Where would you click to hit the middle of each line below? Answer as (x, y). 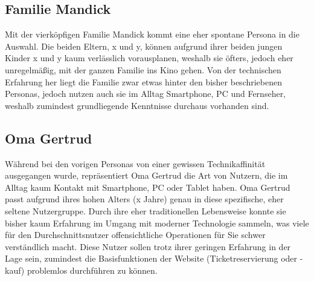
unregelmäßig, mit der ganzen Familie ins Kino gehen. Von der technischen (143, 69)
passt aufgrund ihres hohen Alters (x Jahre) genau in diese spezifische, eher (144, 199)
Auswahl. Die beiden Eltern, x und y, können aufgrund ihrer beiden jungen (144, 46)
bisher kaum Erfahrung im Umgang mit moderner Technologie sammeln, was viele (157, 223)
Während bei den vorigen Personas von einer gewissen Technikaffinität (135, 163)
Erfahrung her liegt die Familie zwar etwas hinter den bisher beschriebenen (144, 81)
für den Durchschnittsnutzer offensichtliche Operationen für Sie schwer (135, 235)
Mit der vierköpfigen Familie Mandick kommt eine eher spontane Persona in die (152, 34)
